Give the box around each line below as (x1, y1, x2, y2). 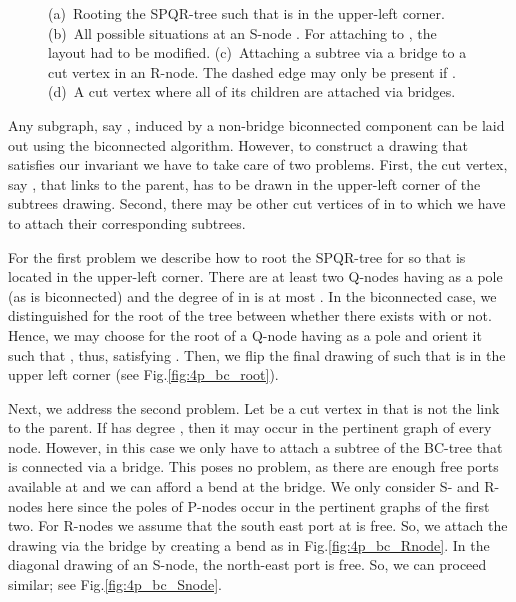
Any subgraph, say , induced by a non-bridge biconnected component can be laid (8, 114, 505, 135)
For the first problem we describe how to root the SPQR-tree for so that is (8, 246, 466, 267)
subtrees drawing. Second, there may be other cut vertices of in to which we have (8, 193, 506, 214)
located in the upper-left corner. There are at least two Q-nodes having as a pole (8, 266, 503, 287)
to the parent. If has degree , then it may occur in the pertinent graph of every (8, 417, 492, 438)
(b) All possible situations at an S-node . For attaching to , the (48, 22, 437, 43)
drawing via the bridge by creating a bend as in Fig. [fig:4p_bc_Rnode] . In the (8, 534, 490, 555)
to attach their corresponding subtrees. (8, 212, 246, 233)
